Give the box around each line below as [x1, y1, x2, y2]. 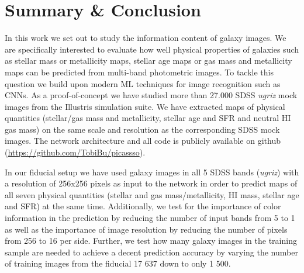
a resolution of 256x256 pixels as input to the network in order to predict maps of [5, 177, 298, 189]
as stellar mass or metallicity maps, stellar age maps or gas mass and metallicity [5, 54, 292, 67]
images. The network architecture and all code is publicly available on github [5, 134, 281, 147]
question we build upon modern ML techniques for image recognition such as [5, 77, 281, 89]
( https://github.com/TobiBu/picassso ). [5, 146, 146, 158]
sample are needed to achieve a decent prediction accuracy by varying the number [5, 246, 298, 258]
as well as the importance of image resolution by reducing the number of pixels [5, 223, 288, 235]
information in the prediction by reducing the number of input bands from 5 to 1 [5, 212, 295, 224]
